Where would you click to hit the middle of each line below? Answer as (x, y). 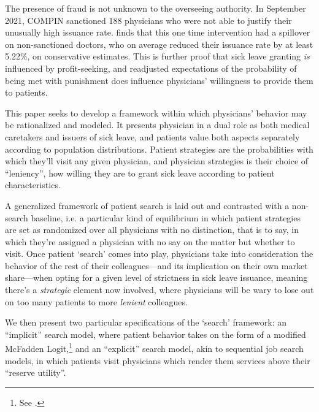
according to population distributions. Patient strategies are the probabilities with (159, 149)
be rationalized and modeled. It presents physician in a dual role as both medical (157, 125)
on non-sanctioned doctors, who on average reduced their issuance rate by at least (159, 44)
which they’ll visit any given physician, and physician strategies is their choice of (157, 161)
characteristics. (33, 185)
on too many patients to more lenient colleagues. (96, 301)
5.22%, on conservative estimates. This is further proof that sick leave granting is (157, 56)
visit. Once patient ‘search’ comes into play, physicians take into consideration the (159, 254)
